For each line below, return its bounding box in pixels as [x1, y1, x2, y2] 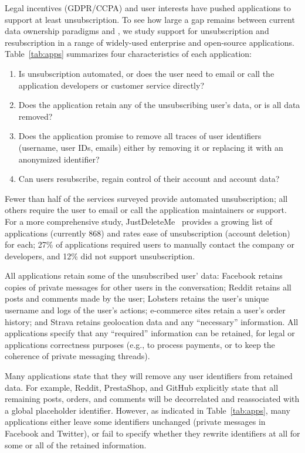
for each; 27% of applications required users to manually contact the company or [5, 238, 294, 251]
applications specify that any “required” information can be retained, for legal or [5, 327, 295, 339]
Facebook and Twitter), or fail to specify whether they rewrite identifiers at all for [5, 427, 300, 439]
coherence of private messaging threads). [5, 350, 150, 362]
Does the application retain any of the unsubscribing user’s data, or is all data [18, 99, 300, 111]
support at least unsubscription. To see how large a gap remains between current [5, 13, 295, 25]
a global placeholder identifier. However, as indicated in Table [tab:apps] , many [5, 404, 290, 416]
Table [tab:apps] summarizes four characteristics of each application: [5, 48, 252, 60]
